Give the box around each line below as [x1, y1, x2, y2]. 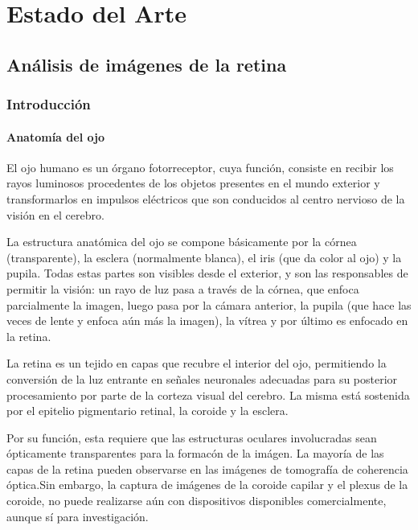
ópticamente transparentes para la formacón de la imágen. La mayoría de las [6, 445, 384, 462]
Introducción [6, 94, 91, 114]
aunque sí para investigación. [6, 507, 149, 524]
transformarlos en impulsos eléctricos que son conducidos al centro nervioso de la [6, 190, 405, 207]
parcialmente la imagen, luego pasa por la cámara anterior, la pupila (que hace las [6, 296, 412, 313]
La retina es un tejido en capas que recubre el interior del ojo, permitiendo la [6, 355, 387, 372]
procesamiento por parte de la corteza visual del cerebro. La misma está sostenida [6, 386, 410, 403]
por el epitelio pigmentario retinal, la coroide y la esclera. [6, 402, 289, 419]
